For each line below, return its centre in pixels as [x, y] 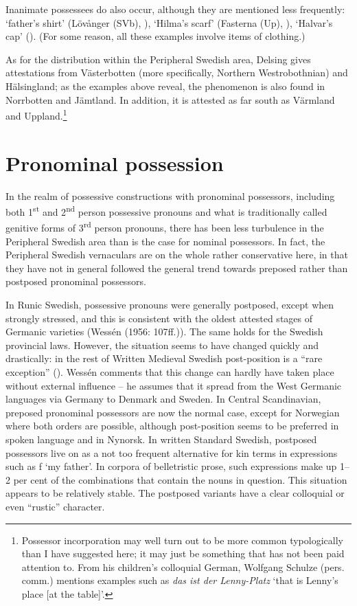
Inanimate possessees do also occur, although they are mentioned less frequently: [175, 9]
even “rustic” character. [55, 506]
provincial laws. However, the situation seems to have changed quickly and [162, 345]
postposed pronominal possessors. [76, 281]
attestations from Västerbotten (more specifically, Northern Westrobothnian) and [177, 72]
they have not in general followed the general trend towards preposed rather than [177, 268]
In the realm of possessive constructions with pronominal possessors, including [170, 195]
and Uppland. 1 [36, 114]
